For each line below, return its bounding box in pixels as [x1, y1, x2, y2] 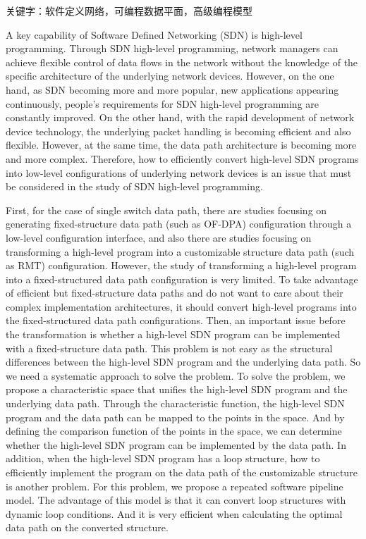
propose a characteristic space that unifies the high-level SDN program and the [6, 382, 348, 397]
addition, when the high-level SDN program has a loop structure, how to [6, 451, 320, 466]
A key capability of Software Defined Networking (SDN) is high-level [6, 27, 303, 42]
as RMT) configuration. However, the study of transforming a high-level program [6, 258, 357, 273]
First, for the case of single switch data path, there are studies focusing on [6, 202, 327, 217]
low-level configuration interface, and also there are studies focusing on [6, 230, 312, 244]
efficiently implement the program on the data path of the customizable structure [6, 465, 358, 479]
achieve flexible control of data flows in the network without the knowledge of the [6, 54, 358, 69]
